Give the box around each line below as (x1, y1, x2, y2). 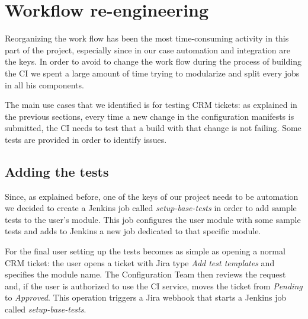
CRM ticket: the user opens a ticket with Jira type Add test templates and (5, 256, 275, 269)
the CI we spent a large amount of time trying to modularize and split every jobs (5, 66, 300, 79)
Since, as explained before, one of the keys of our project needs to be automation (5, 190, 299, 202)
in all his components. (5, 78, 84, 91)
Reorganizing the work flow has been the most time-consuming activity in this (5, 32, 289, 44)
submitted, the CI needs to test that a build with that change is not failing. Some (5, 122, 301, 134)
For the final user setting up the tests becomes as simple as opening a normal (5, 245, 285, 257)
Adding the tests (5, 162, 109, 180)
